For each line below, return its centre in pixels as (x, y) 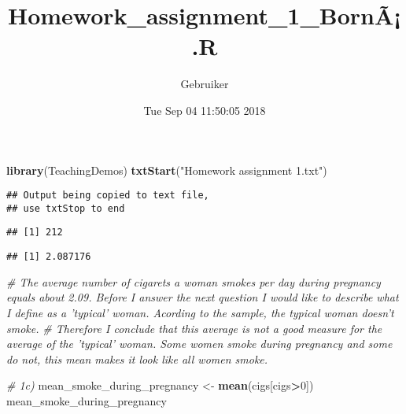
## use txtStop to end (66, 208)
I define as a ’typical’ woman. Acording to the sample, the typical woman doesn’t (200, 312)
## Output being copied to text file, (108, 196)
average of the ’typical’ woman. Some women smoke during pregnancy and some (199, 344)
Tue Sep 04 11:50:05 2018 (205, 110)
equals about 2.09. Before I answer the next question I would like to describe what (203, 297)
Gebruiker (205, 84)
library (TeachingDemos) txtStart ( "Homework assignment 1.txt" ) (167, 170)
